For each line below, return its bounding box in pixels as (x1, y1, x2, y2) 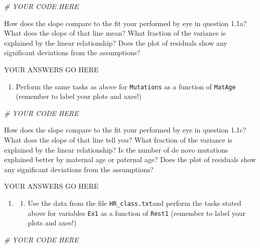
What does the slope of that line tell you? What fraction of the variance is (4, 135, 232, 145)
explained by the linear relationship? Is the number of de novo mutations (4, 144, 228, 155)
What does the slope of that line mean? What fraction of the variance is (4, 28, 226, 38)
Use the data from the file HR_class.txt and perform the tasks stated (28, 197, 241, 208)
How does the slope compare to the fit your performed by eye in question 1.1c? (4, 125, 246, 135)
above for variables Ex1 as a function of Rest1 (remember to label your (28, 207, 246, 218)
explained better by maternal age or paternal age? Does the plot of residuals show (4, 154, 256, 165)
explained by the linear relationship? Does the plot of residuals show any (4, 37, 227, 48)
